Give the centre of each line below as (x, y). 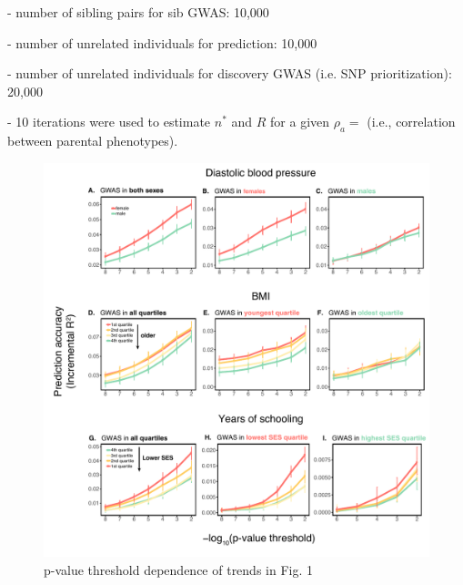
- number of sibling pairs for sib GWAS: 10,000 (138, 12)
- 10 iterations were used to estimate (109, 122)
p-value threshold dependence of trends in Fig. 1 (179, 569)
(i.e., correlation (411, 122)
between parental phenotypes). (93, 141)
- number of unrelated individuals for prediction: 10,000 (162, 42)
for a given (300, 122)
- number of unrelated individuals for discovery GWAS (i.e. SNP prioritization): (230, 73)
